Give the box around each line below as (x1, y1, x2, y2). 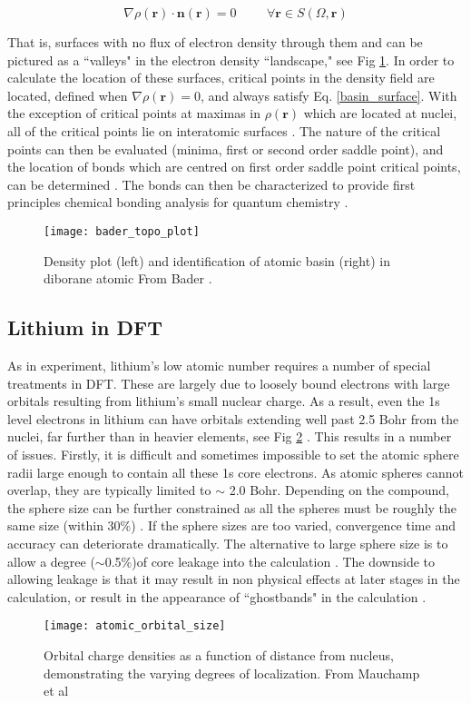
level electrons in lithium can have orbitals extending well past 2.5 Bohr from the (7, 409, 459, 428)
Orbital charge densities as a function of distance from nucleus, (44, 645, 394, 664)
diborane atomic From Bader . (44, 269, 212, 288)
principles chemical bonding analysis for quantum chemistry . (7, 193, 348, 212)
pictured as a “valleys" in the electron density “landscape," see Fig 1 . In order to (7, 50, 455, 69)
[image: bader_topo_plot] (44, 224, 200, 238)
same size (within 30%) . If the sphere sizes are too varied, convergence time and (7, 516, 456, 535)
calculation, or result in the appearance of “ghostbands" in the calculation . (7, 587, 427, 606)
